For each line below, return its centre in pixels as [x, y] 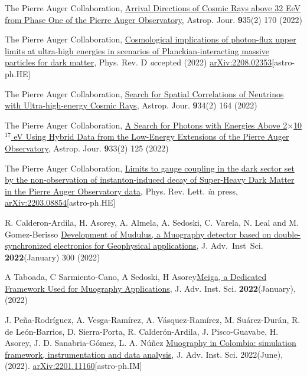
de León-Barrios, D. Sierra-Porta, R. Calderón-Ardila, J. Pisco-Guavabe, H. [142, 331]
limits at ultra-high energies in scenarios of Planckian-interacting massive [137, 50]
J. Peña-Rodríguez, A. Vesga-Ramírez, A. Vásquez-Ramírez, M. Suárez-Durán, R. [153, 320]
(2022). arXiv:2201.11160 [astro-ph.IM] [74, 366]
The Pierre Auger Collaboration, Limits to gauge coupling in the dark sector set [150, 168]
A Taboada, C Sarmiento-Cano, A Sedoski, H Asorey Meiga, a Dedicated [136, 277]
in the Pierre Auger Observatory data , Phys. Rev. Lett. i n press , [121, 191]
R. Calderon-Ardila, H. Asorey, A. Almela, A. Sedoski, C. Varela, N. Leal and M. [152, 222]
